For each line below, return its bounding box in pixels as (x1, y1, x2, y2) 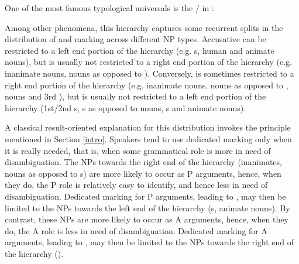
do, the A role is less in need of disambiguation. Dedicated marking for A (5, 224, 268, 236)
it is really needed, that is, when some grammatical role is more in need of (5, 144, 271, 156)
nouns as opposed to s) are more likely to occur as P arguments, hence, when (5, 167, 281, 179)
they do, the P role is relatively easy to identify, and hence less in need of (5, 179, 268, 191)
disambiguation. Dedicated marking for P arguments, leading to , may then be (5, 190, 286, 202)
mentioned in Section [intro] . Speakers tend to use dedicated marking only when (5, 132, 292, 145)
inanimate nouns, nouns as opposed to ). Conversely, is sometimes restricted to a (5, 67, 294, 79)
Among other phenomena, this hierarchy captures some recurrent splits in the (5, 21, 283, 33)
